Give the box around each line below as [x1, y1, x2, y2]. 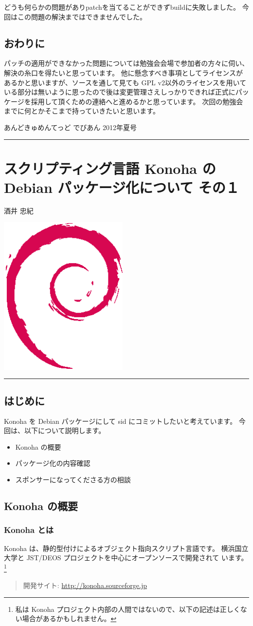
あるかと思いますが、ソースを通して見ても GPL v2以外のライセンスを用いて [4, 77, 247, 87]
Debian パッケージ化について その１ [4, 177, 239, 197]
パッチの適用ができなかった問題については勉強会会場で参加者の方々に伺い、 [4, 58, 249, 68]
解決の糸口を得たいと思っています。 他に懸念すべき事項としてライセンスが [4, 67, 243, 77]
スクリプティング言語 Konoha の [4, 158, 216, 178]
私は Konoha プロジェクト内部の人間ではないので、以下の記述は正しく [15, 604, 240, 614]
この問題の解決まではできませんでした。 [17, 11, 146, 21]
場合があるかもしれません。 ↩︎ [22, 613, 117, 624]
